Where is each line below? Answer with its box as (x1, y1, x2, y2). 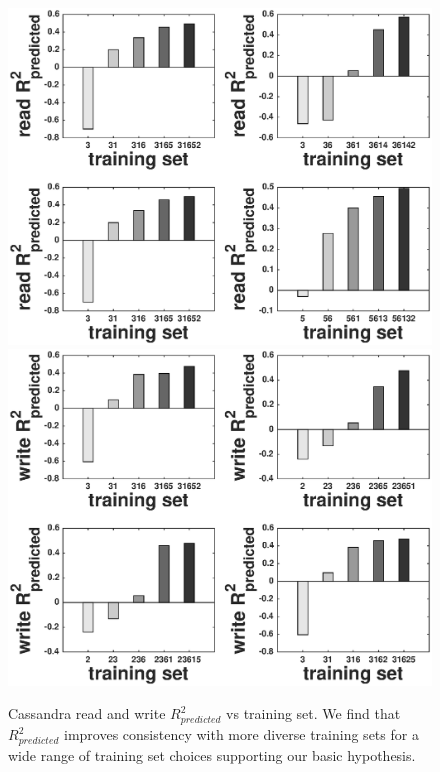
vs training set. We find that (226, 703, 401, 724)
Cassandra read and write (8, 703, 166, 724)
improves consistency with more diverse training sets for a (64, 724, 419, 745)
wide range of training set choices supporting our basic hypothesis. (8, 744, 416, 765)
